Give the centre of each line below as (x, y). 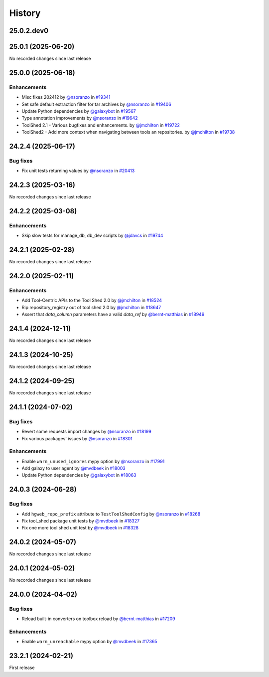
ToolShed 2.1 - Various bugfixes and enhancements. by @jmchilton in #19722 (101, 125)
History (25, 13)
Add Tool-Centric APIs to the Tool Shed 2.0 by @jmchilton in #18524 (92, 300)
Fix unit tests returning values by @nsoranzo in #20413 (78, 171)
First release (22, 668)
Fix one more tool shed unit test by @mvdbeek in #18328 (80, 528)
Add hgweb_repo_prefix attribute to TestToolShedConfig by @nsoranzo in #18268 (111, 514)
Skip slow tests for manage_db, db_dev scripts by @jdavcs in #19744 (92, 236)
